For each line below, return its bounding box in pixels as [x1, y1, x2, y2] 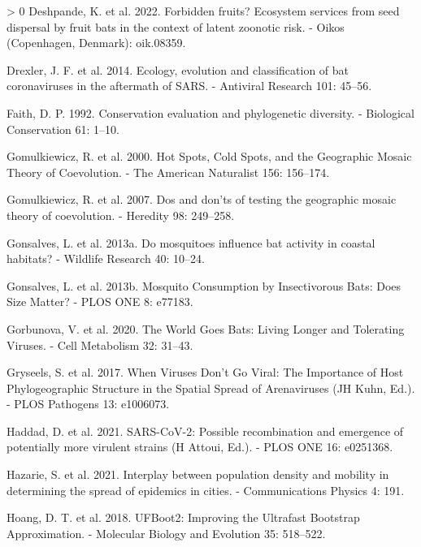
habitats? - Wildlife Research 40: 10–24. [7, 250, 205, 267]
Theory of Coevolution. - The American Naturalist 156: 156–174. [7, 163, 330, 180]
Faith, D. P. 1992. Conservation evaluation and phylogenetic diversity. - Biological [7, 104, 414, 121]
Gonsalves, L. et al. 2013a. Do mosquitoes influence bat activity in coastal [7, 234, 375, 251]
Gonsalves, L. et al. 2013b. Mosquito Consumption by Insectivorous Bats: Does [7, 277, 401, 294]
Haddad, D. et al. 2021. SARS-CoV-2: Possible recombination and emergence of [7, 422, 404, 439]
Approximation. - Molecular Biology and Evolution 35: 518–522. [7, 524, 326, 541]
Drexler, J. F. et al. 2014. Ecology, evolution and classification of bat [7, 61, 349, 78]
